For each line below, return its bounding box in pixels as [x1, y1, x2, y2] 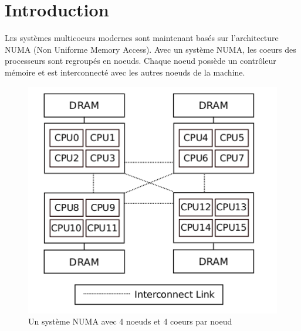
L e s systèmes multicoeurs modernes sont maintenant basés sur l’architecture [5, 32, 279, 44]
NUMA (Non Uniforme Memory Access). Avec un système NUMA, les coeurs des [5, 43, 296, 55]
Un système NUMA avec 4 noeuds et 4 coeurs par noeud [28, 315, 232, 327]
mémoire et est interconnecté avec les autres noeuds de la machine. [5, 66, 245, 78]
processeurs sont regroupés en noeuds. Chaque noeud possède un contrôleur [5, 54, 276, 67]
